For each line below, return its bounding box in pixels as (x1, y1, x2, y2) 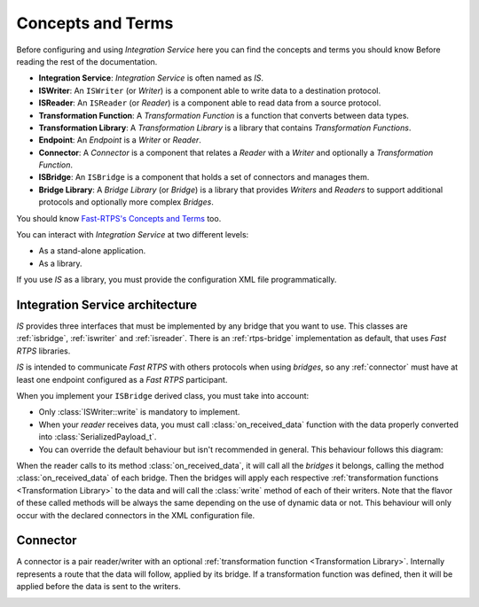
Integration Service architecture (16, 298, 198, 312)
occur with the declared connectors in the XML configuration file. (16, 510, 255, 520)
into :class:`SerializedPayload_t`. (38, 432, 157, 442)
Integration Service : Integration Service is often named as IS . (38, 73, 264, 83)
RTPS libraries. (16, 346, 71, 356)
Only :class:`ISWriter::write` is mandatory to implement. (38, 407, 240, 417)
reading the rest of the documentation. (16, 56, 158, 66)
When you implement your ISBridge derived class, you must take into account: (16, 391, 310, 401)
